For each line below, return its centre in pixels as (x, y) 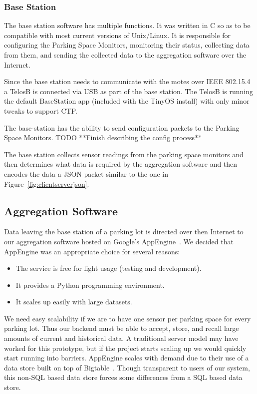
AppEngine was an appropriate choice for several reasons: (92, 251)
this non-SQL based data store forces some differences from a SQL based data (123, 377)
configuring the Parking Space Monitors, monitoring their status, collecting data (127, 45)
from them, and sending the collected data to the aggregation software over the (125, 55)
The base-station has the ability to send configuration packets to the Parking (122, 127)
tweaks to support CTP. (41, 110)
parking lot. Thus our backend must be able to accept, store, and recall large (122, 328)
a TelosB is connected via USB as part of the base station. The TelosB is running (128, 91)
